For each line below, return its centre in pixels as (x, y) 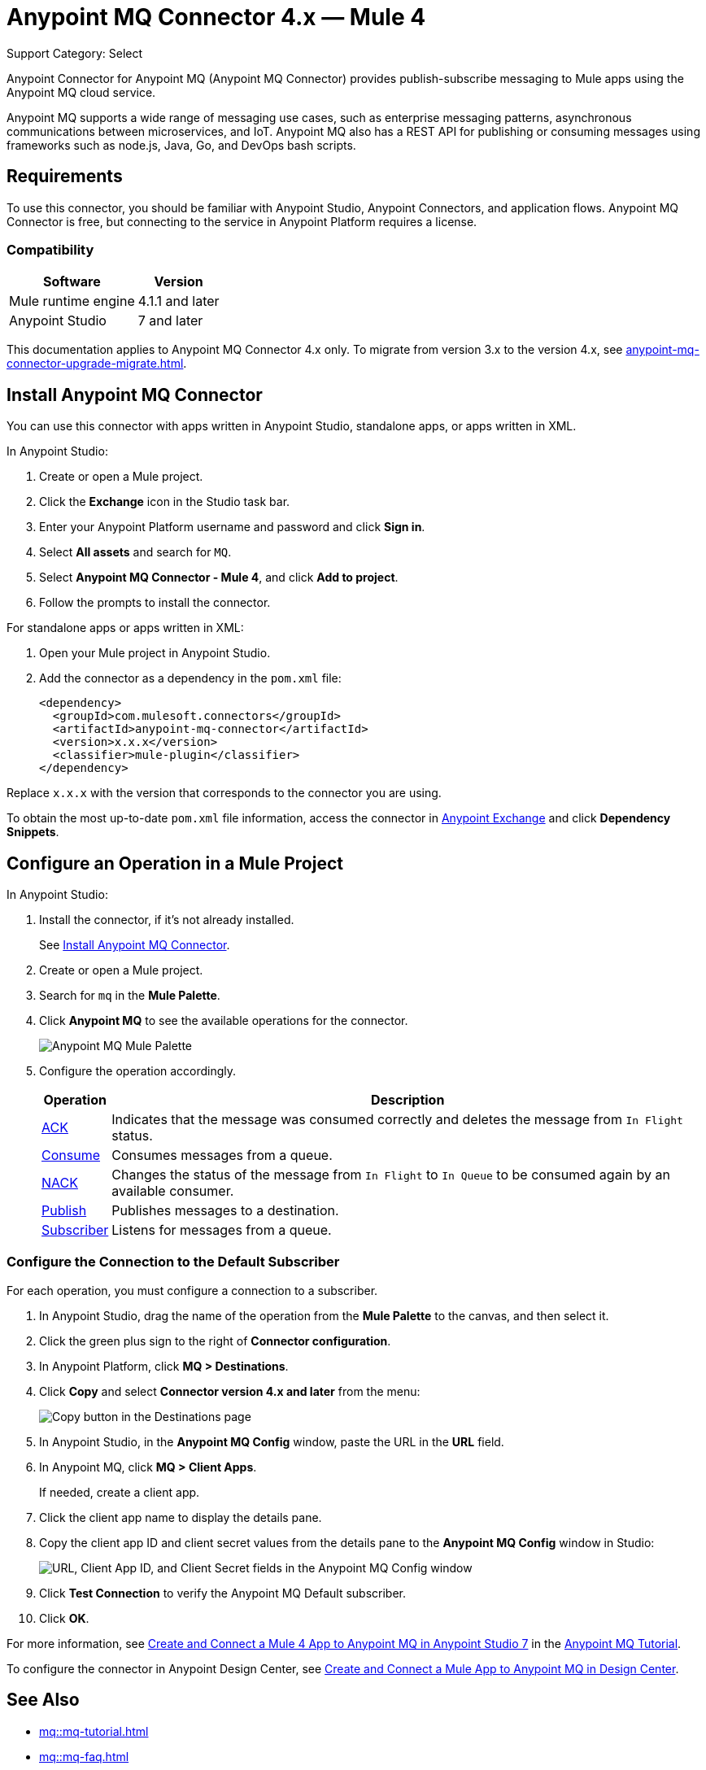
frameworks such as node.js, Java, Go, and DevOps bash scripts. (181, 145)
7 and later (170, 321)
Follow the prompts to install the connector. (155, 603)
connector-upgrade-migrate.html (95, 364)
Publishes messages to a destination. (225, 1211)
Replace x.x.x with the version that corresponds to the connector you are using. (224, 793)
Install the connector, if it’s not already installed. (167, 920)
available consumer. (173, 1191)
